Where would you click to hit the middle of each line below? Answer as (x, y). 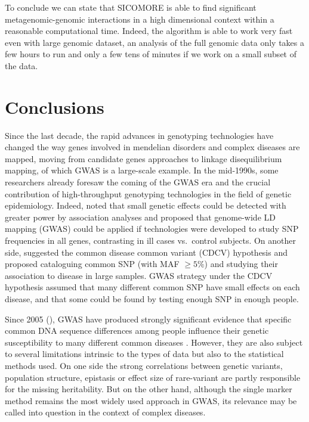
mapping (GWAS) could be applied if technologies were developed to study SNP (152, 229)
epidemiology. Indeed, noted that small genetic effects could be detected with (146, 205)
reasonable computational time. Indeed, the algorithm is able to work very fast (149, 31)
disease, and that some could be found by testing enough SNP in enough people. (152, 299)
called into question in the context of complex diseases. (105, 412)
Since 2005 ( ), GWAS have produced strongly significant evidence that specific (148, 319)
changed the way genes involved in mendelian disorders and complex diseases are (152, 147)
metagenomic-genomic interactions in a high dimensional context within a (140, 19)
